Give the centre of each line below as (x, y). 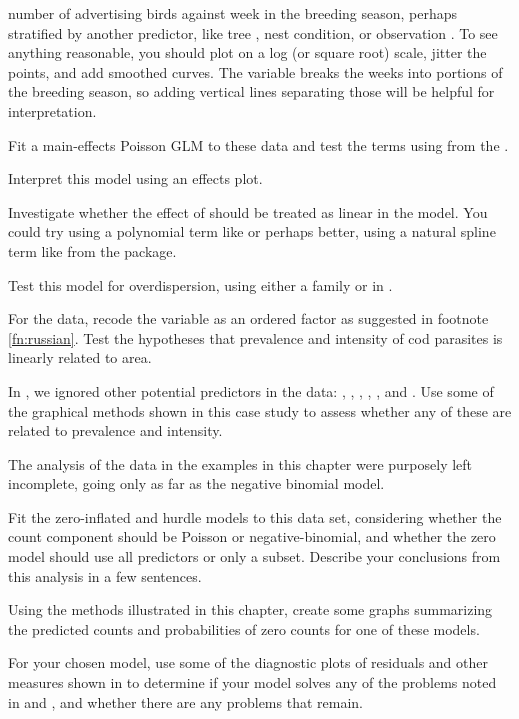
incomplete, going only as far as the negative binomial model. (196, 483)
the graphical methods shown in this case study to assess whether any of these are (260, 410)
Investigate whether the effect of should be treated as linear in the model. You (248, 211)
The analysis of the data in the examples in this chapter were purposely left (240, 463)
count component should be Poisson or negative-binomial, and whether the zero (252, 536)
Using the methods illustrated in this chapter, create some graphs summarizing (250, 609)
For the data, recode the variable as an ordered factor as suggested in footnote (248, 318)
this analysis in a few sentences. (105, 575)
